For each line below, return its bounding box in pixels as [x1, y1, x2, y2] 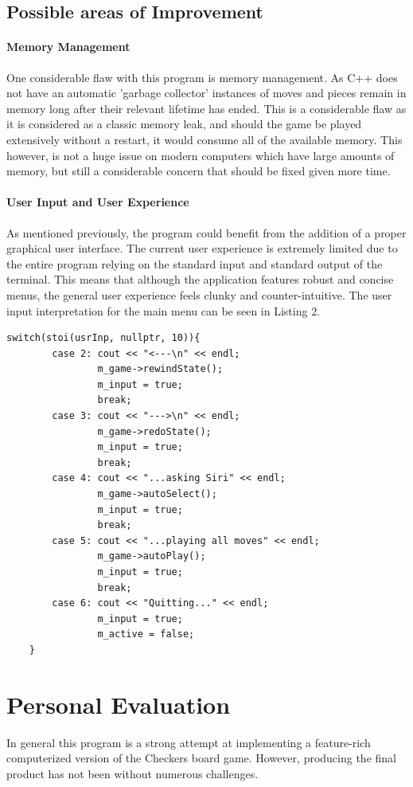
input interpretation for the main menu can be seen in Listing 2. [6, 302, 321, 319]
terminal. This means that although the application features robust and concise [6, 271, 394, 288]
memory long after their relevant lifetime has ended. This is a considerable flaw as [6, 100, 407, 116]
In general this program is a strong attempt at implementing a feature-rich [6, 734, 371, 750]
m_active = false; [97, 628, 195, 640]
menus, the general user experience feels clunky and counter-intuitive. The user [6, 286, 392, 303]
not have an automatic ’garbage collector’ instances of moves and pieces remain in [6, 84, 407, 101]
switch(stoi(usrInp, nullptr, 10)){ [6, 332, 201, 344]
